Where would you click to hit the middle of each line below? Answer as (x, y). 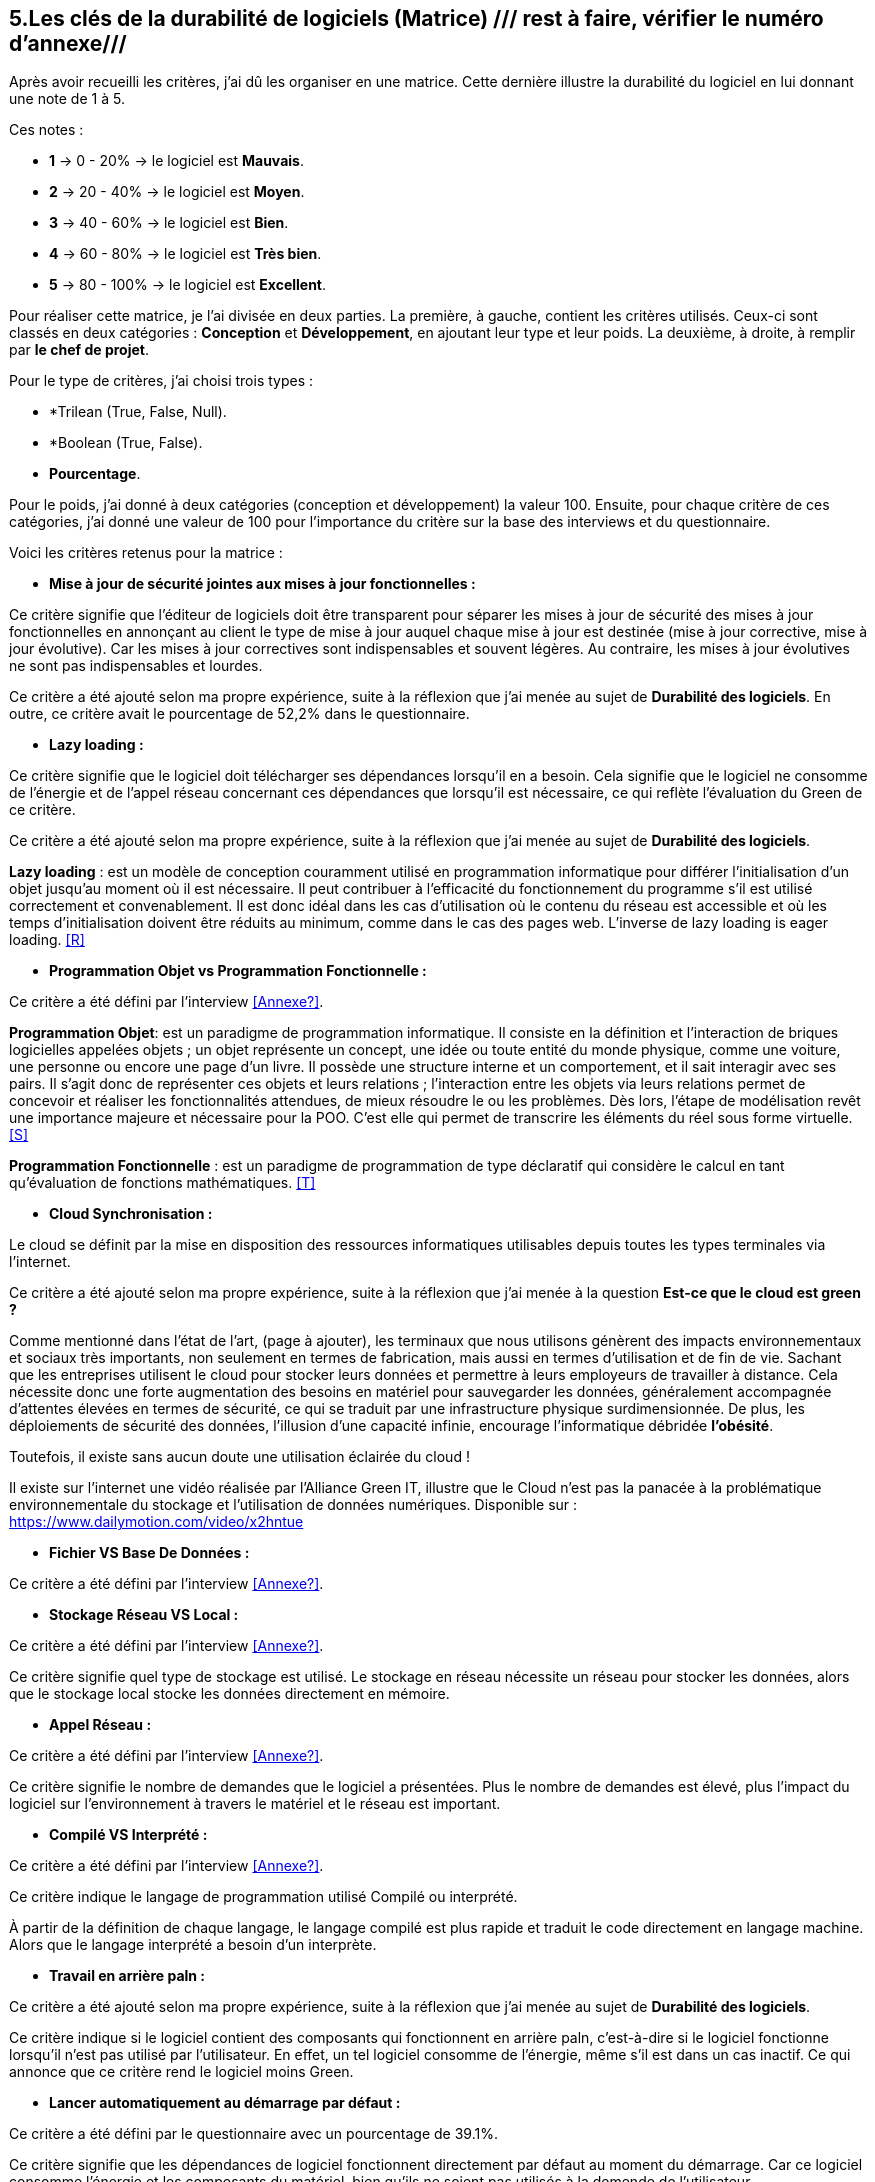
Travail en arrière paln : (127, 1976)
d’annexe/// (68, 43)
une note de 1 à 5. (67, 99)
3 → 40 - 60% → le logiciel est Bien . (169, 223)
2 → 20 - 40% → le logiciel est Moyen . (177, 192)
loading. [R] (47, 940)
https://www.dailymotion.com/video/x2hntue (156, 1522)
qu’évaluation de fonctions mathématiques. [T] (162, 1183)
